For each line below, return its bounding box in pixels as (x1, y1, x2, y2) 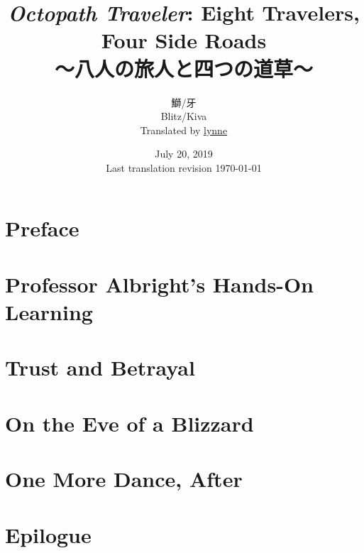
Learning (5, 297, 93, 327)
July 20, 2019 (155, 146, 213, 161)
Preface (5, 214, 79, 243)
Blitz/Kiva (160, 109, 207, 124)
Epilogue (5, 520, 92, 549)
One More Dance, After (5, 464, 243, 493)
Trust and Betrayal (5, 353, 195, 382)
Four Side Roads (101, 26, 267, 55)
